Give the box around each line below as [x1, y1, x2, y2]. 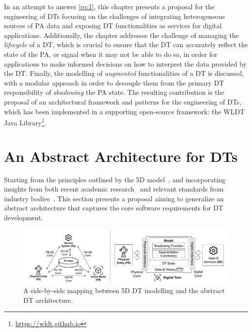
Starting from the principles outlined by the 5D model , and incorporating [4, 174, 226, 184]
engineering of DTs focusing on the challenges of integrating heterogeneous [4, 11, 225, 21]
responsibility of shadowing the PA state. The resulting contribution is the [4, 87, 224, 97]
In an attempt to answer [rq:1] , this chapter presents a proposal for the [4, 1, 215, 11]
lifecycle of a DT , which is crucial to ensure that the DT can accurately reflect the [4, 39, 248, 50]
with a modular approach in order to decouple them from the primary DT [4, 77, 224, 87]
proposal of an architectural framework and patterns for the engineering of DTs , [4, 96, 242, 106]
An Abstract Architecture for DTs [4, 146, 238, 166]
